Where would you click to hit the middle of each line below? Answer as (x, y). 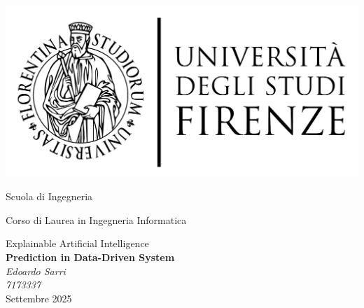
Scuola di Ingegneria (49, 196)
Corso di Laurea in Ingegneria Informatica (96, 219)
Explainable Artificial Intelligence (77, 243)
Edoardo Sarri (36, 271)
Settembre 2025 (39, 298)
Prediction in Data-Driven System (90, 257)
